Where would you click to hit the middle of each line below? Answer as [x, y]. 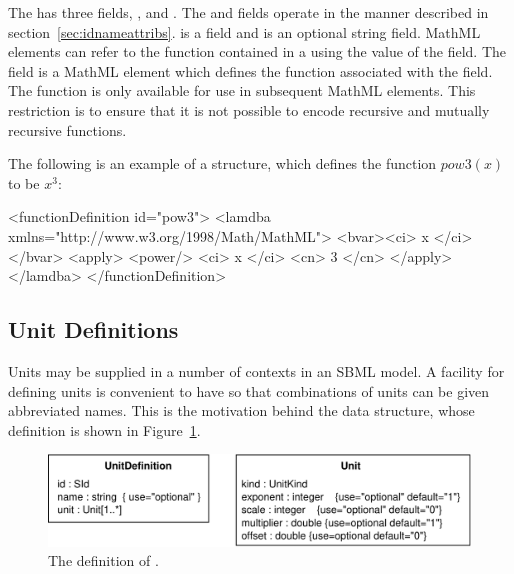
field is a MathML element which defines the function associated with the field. [250, 70]
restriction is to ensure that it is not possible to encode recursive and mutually [249, 109]
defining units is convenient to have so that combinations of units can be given [249, 390]
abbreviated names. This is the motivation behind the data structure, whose [241, 410]
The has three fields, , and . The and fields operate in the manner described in [248, 12]
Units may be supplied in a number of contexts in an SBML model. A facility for [256, 370]
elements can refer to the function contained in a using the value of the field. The [257, 51]
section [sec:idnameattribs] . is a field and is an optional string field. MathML [244, 31]
